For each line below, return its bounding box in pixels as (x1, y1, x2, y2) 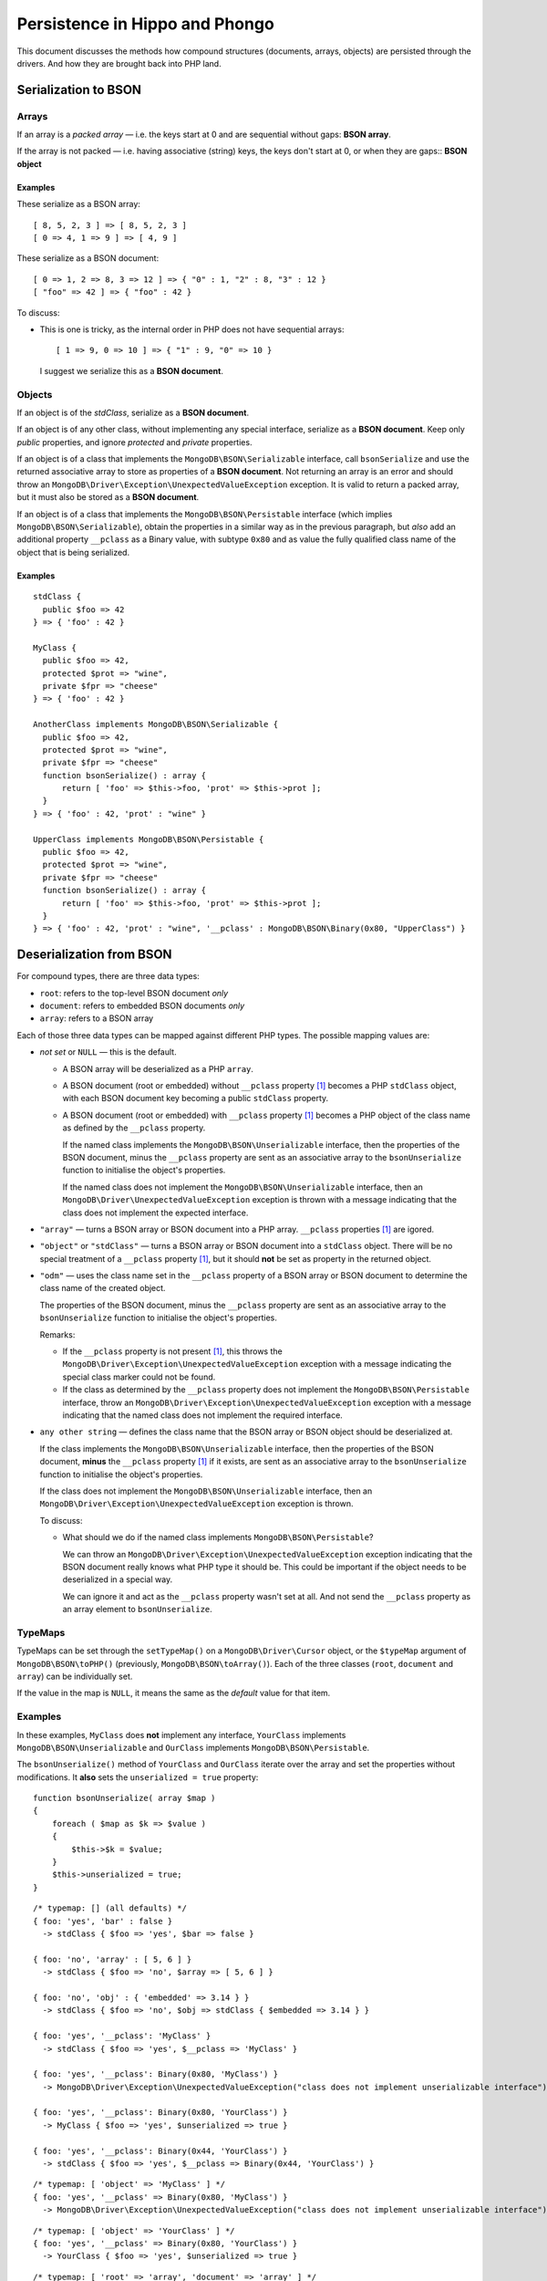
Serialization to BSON (16, 82, 141, 98)
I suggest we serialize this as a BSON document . (39, 365, 223, 376)
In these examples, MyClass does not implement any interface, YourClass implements (16, 1729, 346, 1740)
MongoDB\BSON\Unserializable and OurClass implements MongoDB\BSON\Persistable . (16, 1742, 370, 1753)
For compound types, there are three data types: (16, 971, 200, 982)
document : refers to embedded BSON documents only (39, 1000, 245, 1012)
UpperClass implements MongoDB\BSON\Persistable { (33, 834, 264, 844)
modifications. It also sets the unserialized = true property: (16, 1771, 259, 1783)
